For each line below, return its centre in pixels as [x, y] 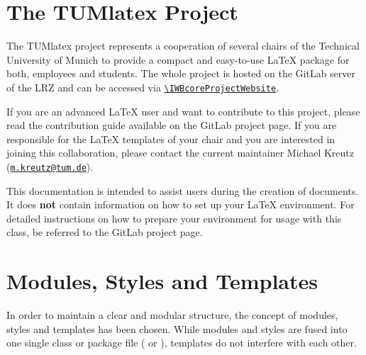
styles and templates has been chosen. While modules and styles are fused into [177, 328]
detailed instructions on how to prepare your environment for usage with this [174, 218]
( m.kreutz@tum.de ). [50, 166]
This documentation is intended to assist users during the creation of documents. [183, 190]
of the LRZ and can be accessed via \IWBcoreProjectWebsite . [143, 87]
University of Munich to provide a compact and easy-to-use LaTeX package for [178, 59]
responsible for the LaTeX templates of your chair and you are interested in [171, 139]
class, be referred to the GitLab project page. [105, 232]
